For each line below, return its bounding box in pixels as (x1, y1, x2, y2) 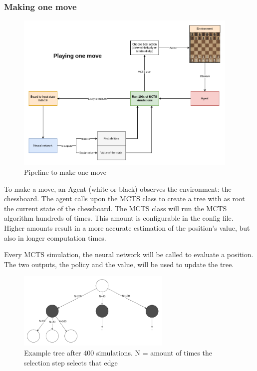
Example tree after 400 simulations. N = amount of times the (24, 348, 212, 358)
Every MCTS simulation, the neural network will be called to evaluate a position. (4, 249, 254, 260)
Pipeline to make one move (24, 167, 107, 177)
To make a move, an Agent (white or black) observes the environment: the (4, 183, 232, 194)
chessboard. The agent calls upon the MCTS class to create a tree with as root (4, 193, 245, 204)
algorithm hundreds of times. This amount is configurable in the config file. (4, 213, 234, 223)
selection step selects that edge (24, 357, 118, 368)
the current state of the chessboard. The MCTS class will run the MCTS (4, 203, 227, 213)
